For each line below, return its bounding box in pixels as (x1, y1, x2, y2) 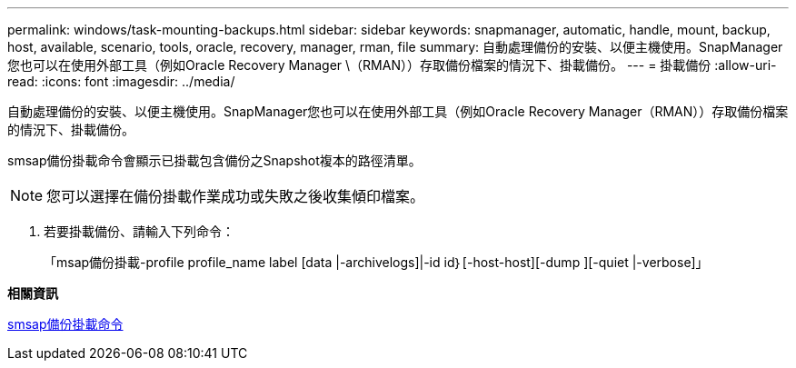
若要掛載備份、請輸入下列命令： (44, 224, 234, 239)
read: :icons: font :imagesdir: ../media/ (7, 74, 235, 89)
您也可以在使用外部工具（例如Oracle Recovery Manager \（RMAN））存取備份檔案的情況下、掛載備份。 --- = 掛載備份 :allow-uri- (7, 57, 777, 73)
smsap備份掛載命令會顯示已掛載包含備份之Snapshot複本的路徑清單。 (7, 153, 422, 168)
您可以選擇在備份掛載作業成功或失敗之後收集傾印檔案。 (46, 187, 425, 205)
